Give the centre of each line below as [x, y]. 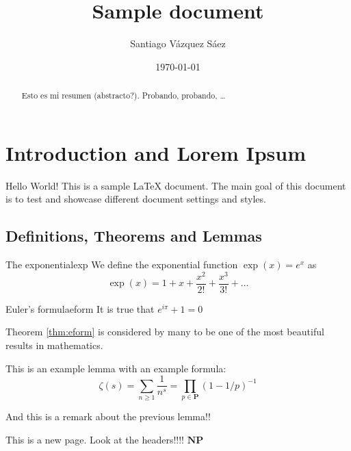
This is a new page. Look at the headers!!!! [95, 439]
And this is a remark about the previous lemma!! [108, 416]
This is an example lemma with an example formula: [116, 368]
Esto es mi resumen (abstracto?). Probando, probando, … [123, 95]
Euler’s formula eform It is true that [80, 308]
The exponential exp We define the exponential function [122, 265]
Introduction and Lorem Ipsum [156, 152]
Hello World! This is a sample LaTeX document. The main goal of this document [176, 185]
